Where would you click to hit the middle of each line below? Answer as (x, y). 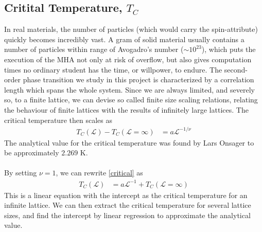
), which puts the (229, 49)
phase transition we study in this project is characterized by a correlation (138, 79)
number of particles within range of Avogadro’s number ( (94, 49)
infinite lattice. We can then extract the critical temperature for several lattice (128, 205)
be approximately (32, 153)
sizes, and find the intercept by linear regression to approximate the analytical (127, 215)
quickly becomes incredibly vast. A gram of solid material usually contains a (124, 39)
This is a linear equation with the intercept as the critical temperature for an (126, 195)
